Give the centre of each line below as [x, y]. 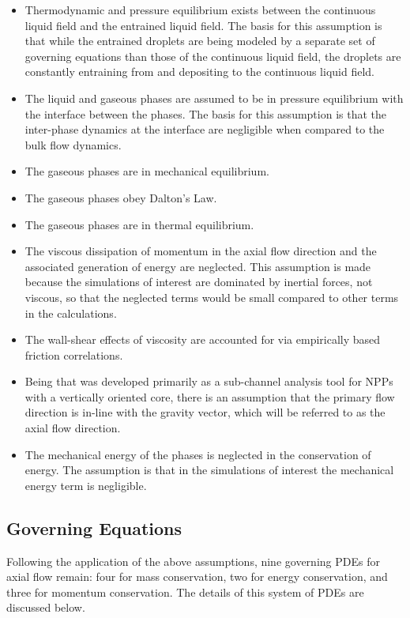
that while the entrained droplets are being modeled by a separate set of [200, 41]
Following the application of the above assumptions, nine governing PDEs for [193, 561]
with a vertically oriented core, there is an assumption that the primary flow [210, 396]
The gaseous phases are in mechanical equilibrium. [147, 171]
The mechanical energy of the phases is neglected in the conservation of [198, 454]
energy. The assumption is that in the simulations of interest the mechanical [209, 470]
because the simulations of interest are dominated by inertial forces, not [199, 282]
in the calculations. [71, 313]
